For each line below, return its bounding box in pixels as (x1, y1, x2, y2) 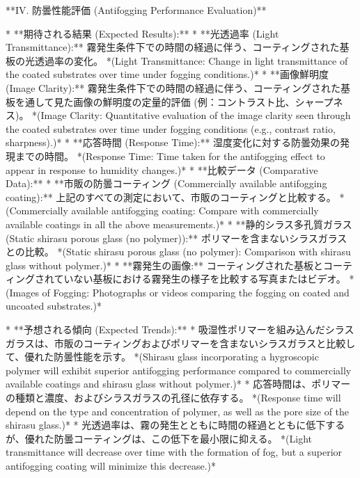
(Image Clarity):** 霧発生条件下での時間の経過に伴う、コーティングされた (6, 80, 341, 95)
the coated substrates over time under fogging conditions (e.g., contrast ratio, (6, 121, 336, 136)
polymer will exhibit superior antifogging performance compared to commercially (6, 363, 352, 377)
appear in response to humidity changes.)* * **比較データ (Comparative (6, 162, 318, 177)
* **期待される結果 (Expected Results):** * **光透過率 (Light (6, 26, 279, 40)
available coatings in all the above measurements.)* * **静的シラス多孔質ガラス (6, 216, 352, 231)
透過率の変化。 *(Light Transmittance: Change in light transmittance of (34, 53, 348, 67)
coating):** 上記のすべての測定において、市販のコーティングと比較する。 (6, 189, 336, 204)
